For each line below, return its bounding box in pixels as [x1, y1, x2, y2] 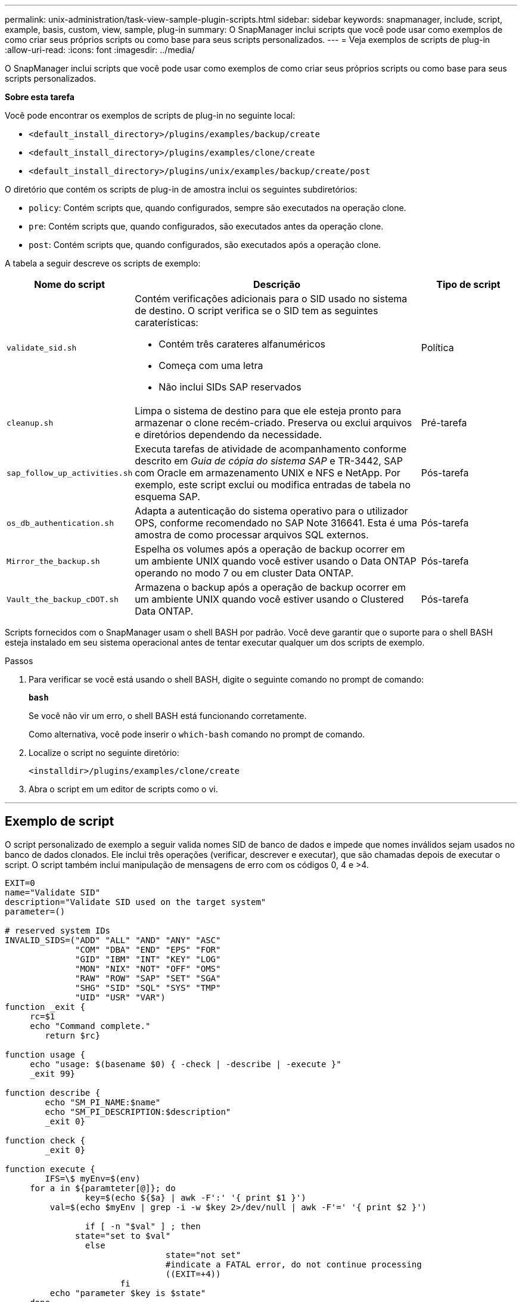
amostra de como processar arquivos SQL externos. [135, 529, 369, 541]
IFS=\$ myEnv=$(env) [45, 1173, 141, 1183]
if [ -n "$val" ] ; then [85, 1221, 201, 1231]
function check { [5, 1135, 85, 1145]
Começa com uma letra [159, 359, 263, 371]
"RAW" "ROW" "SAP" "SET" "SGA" [75, 973, 221, 983]
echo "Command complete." [30, 1021, 151, 1031]
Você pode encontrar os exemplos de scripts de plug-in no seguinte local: [5, 110, 296, 120]
